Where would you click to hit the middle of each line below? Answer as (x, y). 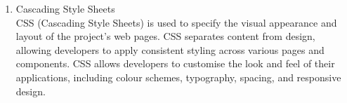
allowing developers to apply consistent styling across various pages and (170, 49)
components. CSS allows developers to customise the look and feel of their (175, 63)
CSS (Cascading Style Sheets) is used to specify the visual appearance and (176, 22)
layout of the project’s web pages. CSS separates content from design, (165, 36)
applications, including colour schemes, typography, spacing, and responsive (178, 77)
